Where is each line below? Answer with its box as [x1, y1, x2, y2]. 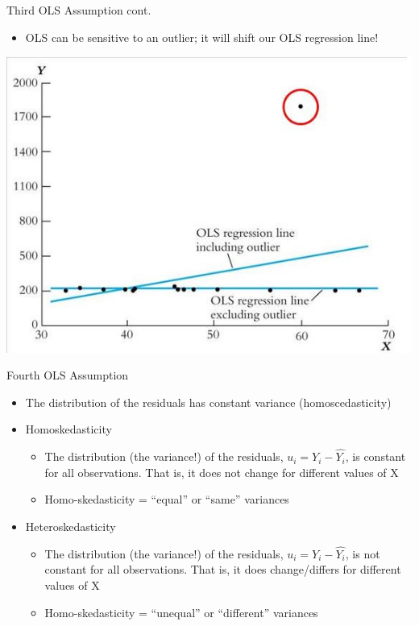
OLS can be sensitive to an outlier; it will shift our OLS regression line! [25, 28, 379, 45]
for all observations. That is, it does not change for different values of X [44, 463, 399, 480]
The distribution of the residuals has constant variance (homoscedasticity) [25, 393, 392, 410]
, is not [345, 545, 380, 562]
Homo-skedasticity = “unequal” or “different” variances [44, 603, 318, 620]
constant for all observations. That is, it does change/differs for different [44, 561, 401, 578]
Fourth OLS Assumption [6, 367, 129, 383]
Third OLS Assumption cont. [6, 2, 151, 18]
